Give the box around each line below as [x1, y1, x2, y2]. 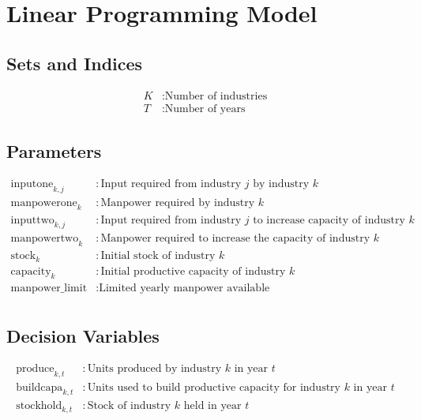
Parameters [6, 139, 102, 163]
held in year [183, 400, 242, 412]
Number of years [164, 103, 246, 114]
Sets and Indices [6, 51, 143, 75]
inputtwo [10, 214, 55, 226]
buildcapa [16, 381, 63, 393]
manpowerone [10, 197, 77, 208]
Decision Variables [6, 323, 160, 347]
